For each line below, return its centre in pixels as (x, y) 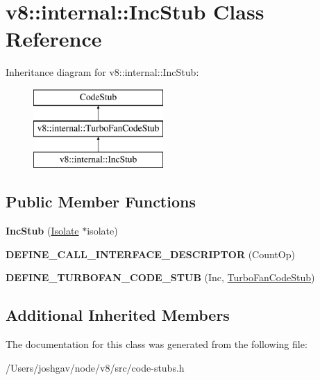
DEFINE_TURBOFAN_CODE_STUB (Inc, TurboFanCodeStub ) (160, 277)
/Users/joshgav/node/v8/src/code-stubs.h (95, 367)
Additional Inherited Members (118, 315)
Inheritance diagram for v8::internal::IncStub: (102, 72)
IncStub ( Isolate (42, 231)
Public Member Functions (101, 201)
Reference (54, 39)
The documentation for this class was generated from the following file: (157, 344)
